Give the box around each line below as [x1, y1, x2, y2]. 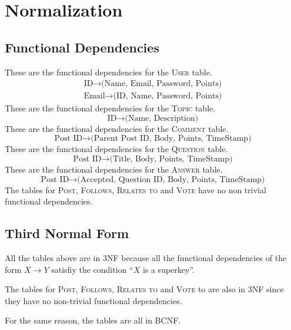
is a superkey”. [142, 263, 195, 275]
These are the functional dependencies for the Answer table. [5, 163, 223, 176]
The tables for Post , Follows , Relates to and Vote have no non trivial [5, 183, 266, 196]
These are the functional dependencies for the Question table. [5, 143, 228, 155]
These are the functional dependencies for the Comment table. [5, 122, 229, 134]
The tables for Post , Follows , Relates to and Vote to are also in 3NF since [5, 283, 284, 295]
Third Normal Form [5, 224, 129, 242]
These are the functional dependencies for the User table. [5, 65, 212, 78]
